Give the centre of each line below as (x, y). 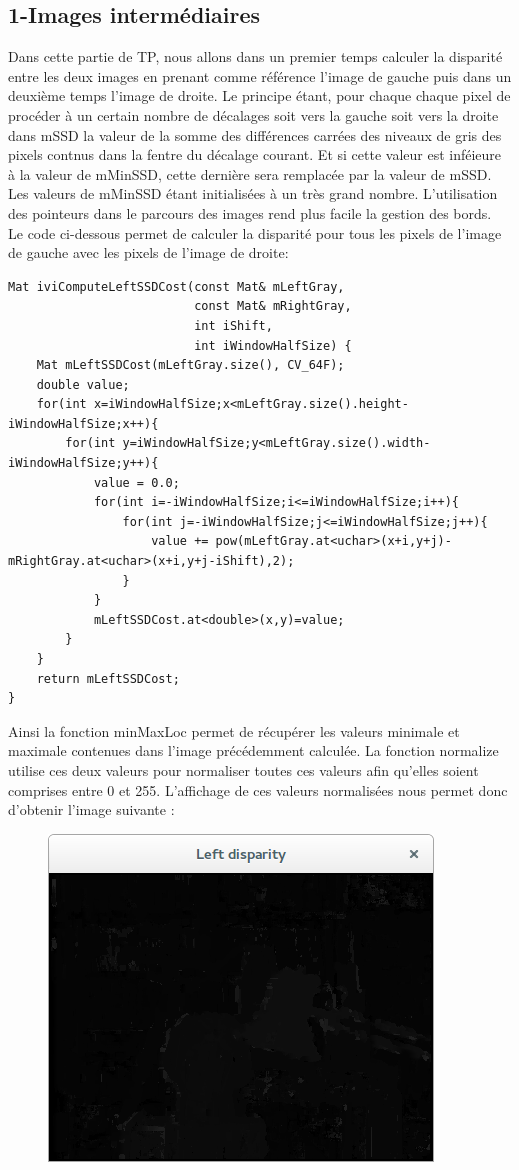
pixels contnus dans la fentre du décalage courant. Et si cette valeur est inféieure (255, 154)
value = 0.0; (136, 482)
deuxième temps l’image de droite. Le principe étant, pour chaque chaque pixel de (259, 95)
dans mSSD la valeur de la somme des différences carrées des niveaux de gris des (255, 134)
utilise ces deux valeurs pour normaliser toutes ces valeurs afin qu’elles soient (243, 769)
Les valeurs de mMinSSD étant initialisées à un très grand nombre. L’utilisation (253, 193)
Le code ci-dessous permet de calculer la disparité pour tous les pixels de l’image (255, 232)
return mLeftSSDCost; (108, 678)
